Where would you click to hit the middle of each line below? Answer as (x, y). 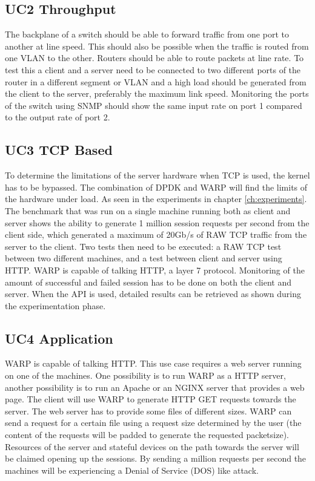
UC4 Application (59, 338)
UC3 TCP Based (59, 150)
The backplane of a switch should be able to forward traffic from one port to (147, 34)
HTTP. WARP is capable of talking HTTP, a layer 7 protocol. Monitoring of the (155, 270)
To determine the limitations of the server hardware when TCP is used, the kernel (157, 175)
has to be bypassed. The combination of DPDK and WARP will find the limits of (156, 187)
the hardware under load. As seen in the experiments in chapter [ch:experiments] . (156, 199)
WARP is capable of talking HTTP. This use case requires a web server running (153, 363)
